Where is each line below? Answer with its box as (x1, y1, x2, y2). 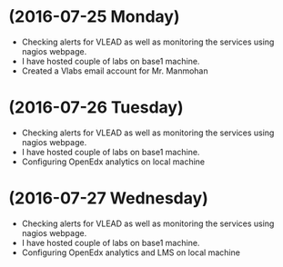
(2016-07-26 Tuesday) (8, 97, 184, 118)
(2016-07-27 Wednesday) (8, 188, 208, 209)
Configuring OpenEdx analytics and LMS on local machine (21, 247, 240, 258)
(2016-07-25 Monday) (8, 6, 180, 27)
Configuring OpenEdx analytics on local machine (21, 156, 206, 167)
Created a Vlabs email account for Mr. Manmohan (21, 65, 208, 76)
